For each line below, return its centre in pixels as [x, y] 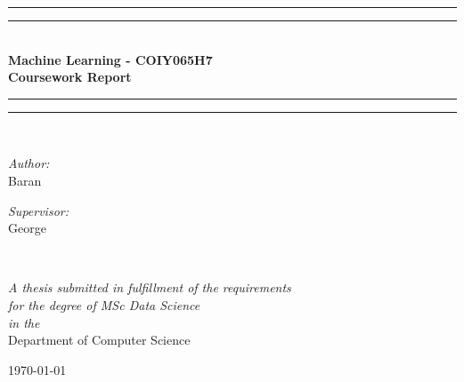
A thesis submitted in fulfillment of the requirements [150, 287]
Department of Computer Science [99, 340]
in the [24, 322]
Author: [29, 163]
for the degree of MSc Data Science [104, 304]
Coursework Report [70, 77]
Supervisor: [38, 210]
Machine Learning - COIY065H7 [110, 59]
